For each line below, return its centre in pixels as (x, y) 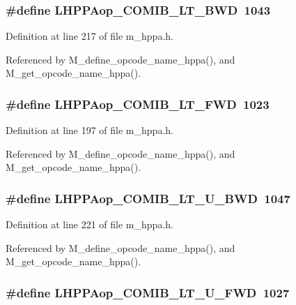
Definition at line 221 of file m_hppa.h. (89, 224)
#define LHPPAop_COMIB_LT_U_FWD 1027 (148, 292)
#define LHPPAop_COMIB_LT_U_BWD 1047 (148, 198)
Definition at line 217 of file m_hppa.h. (89, 36)
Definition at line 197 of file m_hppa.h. (89, 130)
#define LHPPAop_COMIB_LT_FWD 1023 (138, 104)
